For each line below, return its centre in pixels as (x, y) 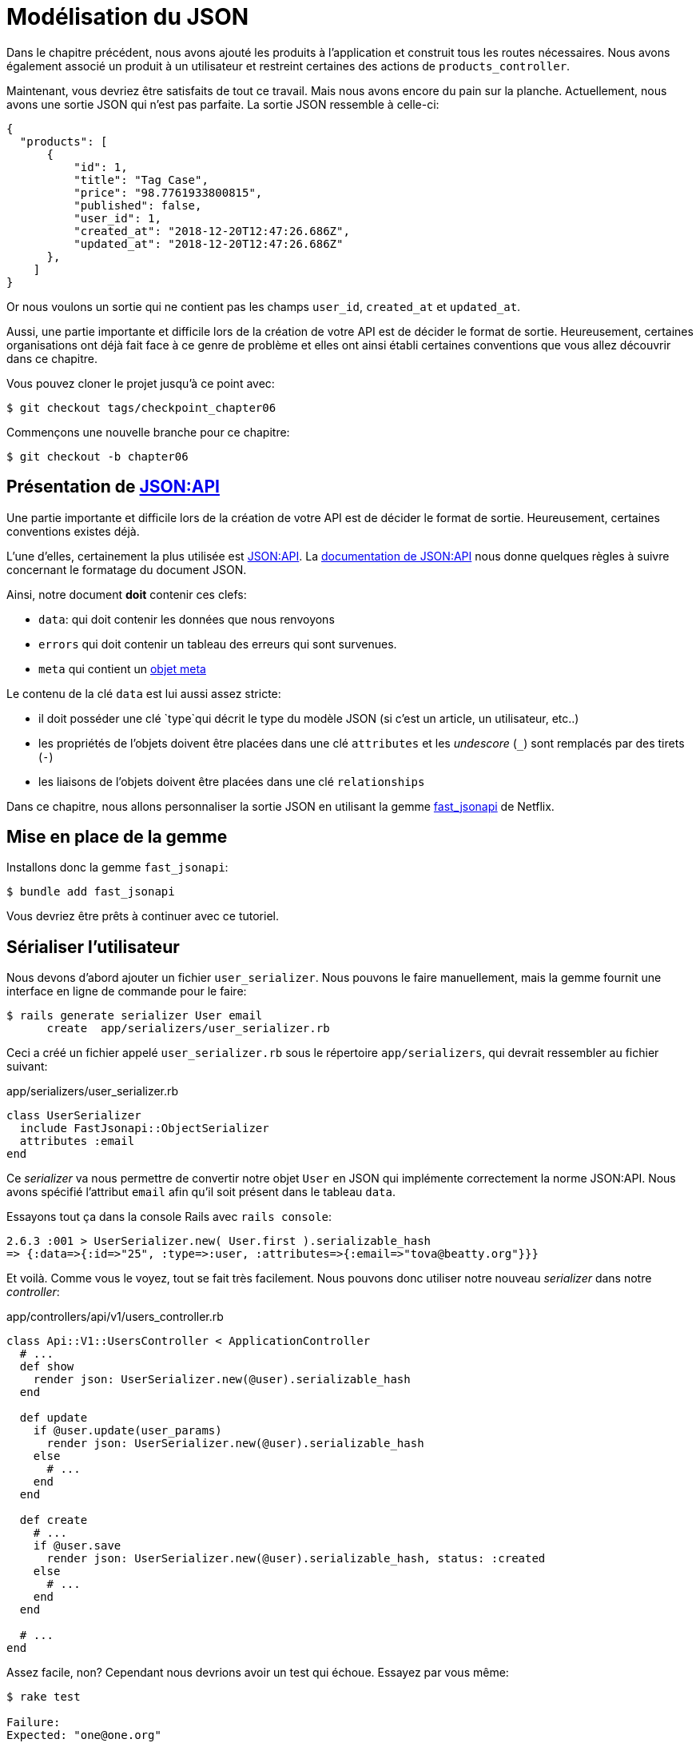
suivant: (27, 1067)
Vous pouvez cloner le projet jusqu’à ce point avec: (141, 383)
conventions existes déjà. (73, 531)
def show (47, 1367)
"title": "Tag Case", (141, 179)
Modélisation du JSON (128, 17)
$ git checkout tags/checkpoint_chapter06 (141, 407)
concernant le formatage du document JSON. (127, 569)
